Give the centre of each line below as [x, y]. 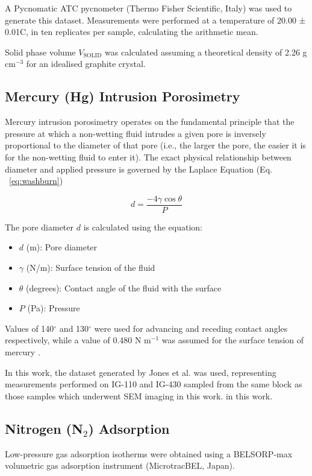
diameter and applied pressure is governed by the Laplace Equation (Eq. [139, 169]
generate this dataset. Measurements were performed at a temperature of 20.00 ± [155, 20]
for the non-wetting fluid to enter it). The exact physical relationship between [148, 157]
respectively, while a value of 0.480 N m [78, 340]
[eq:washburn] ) [36, 181]
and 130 [74, 328]
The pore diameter [39, 227]
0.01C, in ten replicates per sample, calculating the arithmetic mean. [132, 32]
